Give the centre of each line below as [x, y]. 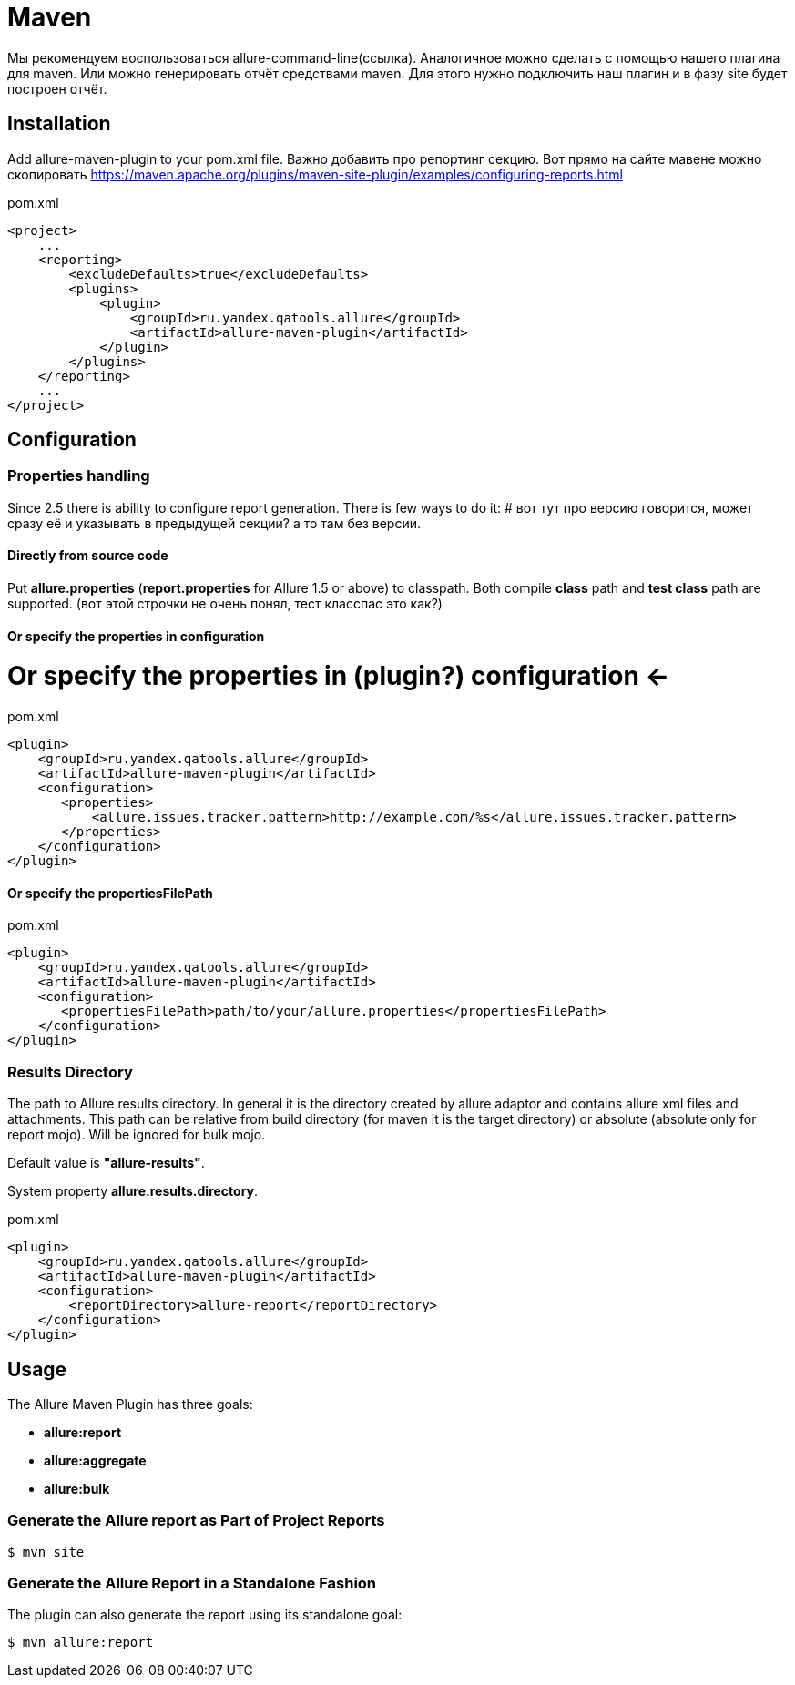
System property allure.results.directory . [133, 1191]
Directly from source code [88, 556]
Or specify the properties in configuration [136, 636]
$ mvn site [46, 1552]
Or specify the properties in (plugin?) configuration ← [339, 676]
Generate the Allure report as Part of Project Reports [196, 1521]
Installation [59, 124]
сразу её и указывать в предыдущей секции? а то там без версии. [214, 523]
